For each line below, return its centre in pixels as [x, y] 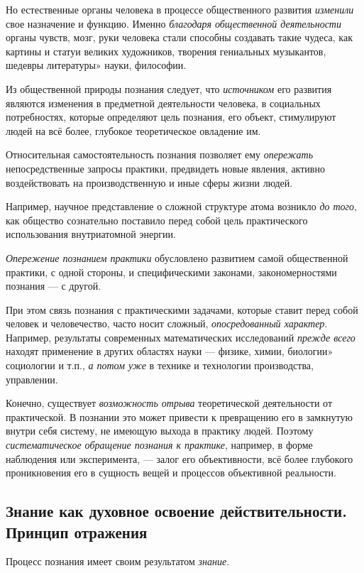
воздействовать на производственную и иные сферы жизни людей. [149, 182]
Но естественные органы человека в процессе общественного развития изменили [180, 9]
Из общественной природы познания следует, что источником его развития [169, 88]
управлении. [32, 379]
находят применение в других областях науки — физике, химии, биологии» [170, 351]
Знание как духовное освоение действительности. [176, 511]
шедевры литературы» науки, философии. [96, 65]
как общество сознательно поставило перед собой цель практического [157, 220]
